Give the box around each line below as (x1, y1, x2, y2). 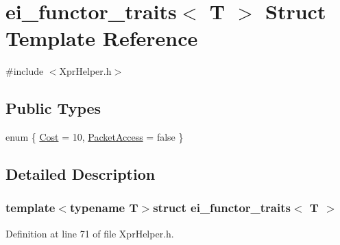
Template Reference (5, 24, 198, 52)
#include (5, 64, 44, 78)
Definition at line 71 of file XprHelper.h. (5, 226, 174, 240)
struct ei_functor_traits (153, 199, 291, 216)
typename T (69, 199, 138, 216)
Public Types (5, 97, 101, 119)
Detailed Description (5, 163, 156, 185)
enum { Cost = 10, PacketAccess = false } (5, 130, 184, 144)
